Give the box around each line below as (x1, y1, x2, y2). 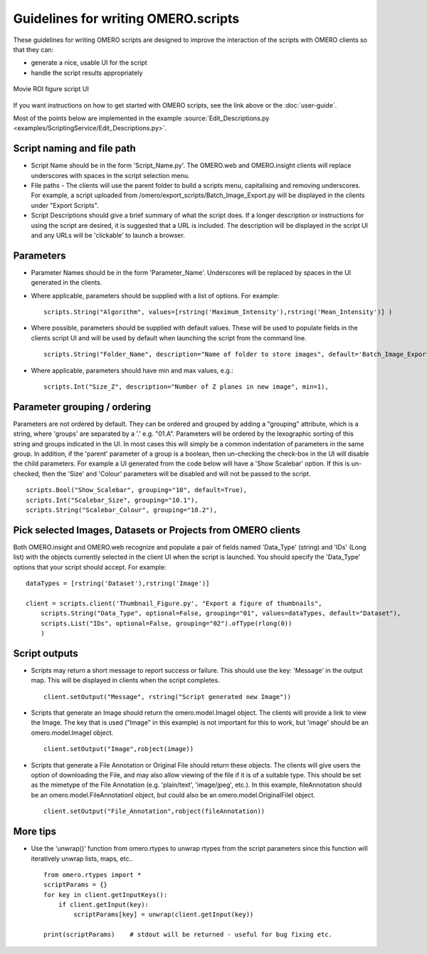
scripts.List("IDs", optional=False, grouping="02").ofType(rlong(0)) (40, 619, 292, 627)
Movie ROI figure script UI (13, 85, 89, 93)
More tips (13, 826, 57, 838)
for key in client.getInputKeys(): (43, 891, 168, 898)
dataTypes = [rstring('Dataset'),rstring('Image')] (26, 580, 210, 587)
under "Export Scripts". (31, 201, 99, 209)
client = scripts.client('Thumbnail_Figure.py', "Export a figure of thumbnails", (26, 599, 322, 607)
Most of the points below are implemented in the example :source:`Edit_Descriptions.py (13, 114, 270, 122)
